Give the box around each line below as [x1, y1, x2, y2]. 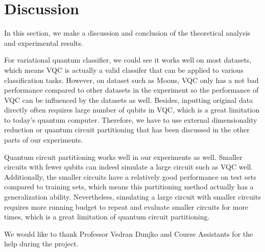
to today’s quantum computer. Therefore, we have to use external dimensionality [4, 114, 257, 125]
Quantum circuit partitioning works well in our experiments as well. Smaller [4, 151, 243, 162]
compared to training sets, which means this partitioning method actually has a [4, 181, 254, 192]
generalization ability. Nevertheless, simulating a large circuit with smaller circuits [4, 191, 261, 202]
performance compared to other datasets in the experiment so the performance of [4, 85, 259, 95]
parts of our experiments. [4, 134, 83, 145]
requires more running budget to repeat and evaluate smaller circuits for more [4, 201, 249, 212]
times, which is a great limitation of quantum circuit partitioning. [4, 211, 210, 222]
